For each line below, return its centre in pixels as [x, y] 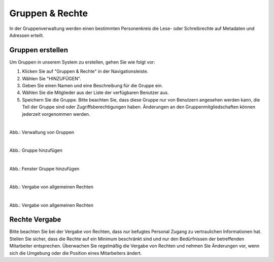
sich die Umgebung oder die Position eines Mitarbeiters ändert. [76, 253]
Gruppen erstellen [39, 50]
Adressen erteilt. [27, 35]
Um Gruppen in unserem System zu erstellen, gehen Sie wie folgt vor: [82, 62]
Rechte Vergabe [35, 220]
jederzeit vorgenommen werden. [56, 114]
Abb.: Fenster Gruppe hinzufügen [44, 169]
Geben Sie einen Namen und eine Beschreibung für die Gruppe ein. [93, 86]
